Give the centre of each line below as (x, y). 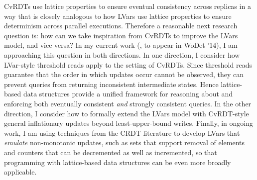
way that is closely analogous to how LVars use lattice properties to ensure (118, 16)
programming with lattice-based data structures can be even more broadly (118, 162)
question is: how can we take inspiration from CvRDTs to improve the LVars (121, 35)
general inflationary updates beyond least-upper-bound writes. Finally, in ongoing (129, 123)
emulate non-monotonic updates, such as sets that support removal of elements (124, 142)
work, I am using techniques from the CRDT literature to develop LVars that (122, 133)
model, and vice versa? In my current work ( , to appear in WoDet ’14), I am (121, 45)
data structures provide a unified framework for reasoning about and (128, 94)
